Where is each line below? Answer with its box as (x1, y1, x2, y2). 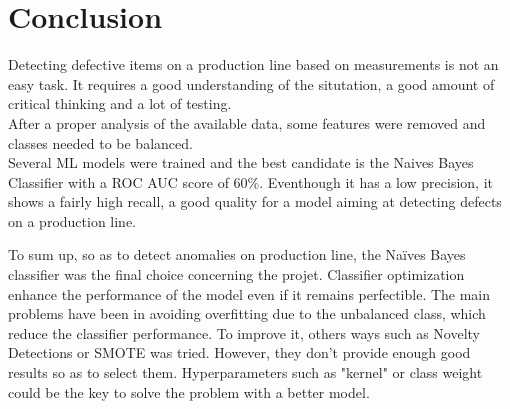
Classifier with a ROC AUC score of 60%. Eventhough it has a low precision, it (8, 171, 494, 192)
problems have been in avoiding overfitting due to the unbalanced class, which (8, 303, 486, 324)
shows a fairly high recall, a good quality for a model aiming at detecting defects (8, 191, 502, 212)
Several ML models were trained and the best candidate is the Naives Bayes (8, 152, 474, 173)
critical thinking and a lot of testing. (8, 93, 232, 114)
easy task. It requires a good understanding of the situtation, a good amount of (8, 73, 495, 94)
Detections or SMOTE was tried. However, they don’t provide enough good (8, 342, 471, 363)
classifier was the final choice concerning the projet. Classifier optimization (8, 264, 465, 285)
